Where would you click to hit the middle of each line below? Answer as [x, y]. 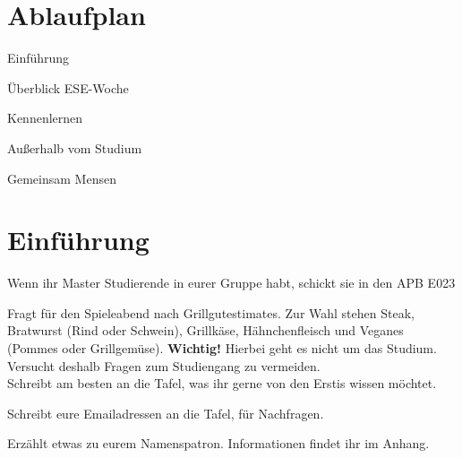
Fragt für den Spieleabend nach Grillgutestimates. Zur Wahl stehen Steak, [211, 312]
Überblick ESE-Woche [68, 87]
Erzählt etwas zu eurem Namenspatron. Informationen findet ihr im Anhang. [218, 443]
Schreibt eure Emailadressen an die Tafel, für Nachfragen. [166, 413]
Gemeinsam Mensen [62, 178]
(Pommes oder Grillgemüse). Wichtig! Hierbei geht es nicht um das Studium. [222, 348]
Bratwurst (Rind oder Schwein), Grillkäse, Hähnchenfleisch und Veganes [205, 330]
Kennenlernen [45, 118]
